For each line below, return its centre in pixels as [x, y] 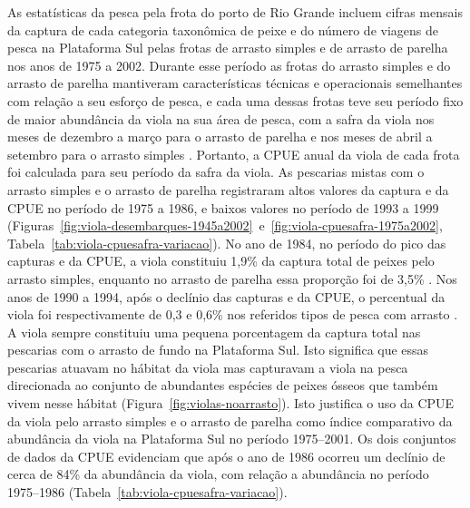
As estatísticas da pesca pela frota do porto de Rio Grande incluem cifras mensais [235, 12]
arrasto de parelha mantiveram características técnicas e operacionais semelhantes [235, 83]
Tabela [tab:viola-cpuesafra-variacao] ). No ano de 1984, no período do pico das [227, 243]
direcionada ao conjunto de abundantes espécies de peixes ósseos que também [223, 385]
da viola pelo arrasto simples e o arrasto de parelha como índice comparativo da [230, 420]
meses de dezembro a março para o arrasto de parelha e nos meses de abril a [220, 137]
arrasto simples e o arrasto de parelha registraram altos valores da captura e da [228, 189]
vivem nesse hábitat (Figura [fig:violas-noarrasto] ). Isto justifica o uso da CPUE [231, 403]
